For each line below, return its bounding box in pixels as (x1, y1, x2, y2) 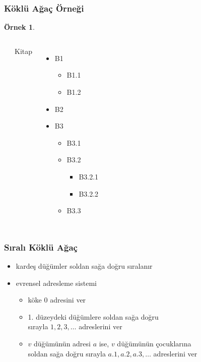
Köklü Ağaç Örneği (4, 2, 84, 14)
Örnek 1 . (4, 22, 35, 32)
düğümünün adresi (34, 338, 91, 348)
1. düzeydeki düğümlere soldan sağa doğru (28, 311, 159, 322)
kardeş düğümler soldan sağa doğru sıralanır (16, 260, 153, 271)
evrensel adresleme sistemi (16, 277, 97, 288)
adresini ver (50, 294, 86, 305)
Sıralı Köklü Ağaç (4, 240, 78, 253)
